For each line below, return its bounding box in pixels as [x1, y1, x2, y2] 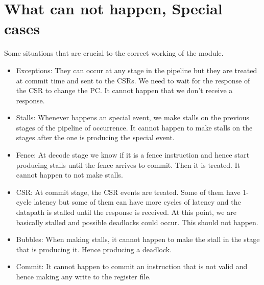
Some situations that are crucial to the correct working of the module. [4, 48, 224, 58]
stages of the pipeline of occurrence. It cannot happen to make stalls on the [16, 122, 253, 133]
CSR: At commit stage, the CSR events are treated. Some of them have [16, 186, 241, 197]
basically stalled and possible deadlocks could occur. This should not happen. [16, 216, 258, 227]
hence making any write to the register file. [16, 271, 151, 281]
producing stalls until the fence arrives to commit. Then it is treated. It [16, 159, 241, 170]
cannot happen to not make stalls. [16, 169, 123, 180]
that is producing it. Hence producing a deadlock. [16, 244, 172, 254]
